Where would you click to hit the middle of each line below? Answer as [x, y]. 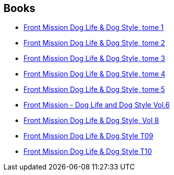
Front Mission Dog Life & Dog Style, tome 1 [94, 27]
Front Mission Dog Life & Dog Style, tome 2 [94, 43]
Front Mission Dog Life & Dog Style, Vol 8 [91, 120]
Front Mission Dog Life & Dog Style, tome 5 [94, 89]
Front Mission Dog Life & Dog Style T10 [88, 151]
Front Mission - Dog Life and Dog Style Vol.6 [97, 105]
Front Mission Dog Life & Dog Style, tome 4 [94, 74]
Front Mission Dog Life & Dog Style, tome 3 [94, 58]
